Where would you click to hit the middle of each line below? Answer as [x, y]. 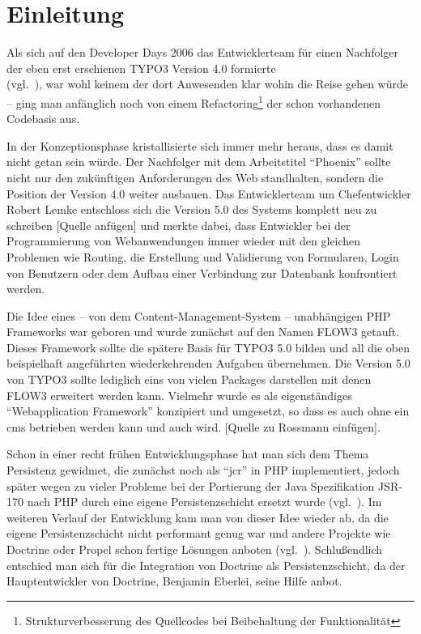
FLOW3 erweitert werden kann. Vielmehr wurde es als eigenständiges [179, 395]
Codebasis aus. [43, 119]
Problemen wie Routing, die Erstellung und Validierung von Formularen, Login [203, 256]
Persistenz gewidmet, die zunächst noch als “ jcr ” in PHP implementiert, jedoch [203, 470]
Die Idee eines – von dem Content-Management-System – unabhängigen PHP [199, 315]
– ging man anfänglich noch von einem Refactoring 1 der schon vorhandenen [194, 101]
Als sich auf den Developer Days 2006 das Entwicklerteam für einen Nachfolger [203, 52]
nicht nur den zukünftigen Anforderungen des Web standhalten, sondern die [195, 177]
